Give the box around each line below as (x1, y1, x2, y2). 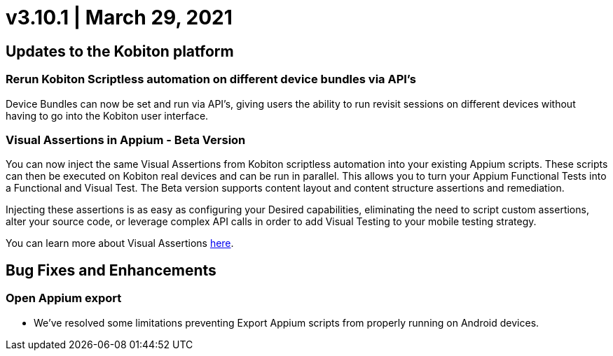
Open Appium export (6, 291, 122, 306)
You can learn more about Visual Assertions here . (6, 237, 234, 250)
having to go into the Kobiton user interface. (6, 109, 209, 122)
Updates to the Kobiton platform (6, 42, 234, 60)
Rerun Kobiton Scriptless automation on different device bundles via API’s (6, 72, 416, 87)
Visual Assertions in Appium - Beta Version (6, 132, 246, 147)
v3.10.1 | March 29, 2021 (6, 6, 233, 29)
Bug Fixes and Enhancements (6, 261, 216, 279)
